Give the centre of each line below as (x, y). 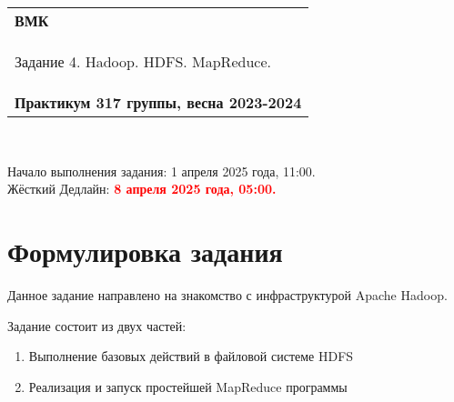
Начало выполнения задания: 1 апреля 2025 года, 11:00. (161, 171)
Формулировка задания (145, 251)
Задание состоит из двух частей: (97, 325)
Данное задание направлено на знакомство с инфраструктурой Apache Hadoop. (227, 294)
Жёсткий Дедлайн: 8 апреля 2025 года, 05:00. (142, 189)
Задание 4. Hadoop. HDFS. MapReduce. (143, 61)
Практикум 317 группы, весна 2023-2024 (158, 102)
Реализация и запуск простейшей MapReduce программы (188, 386)
